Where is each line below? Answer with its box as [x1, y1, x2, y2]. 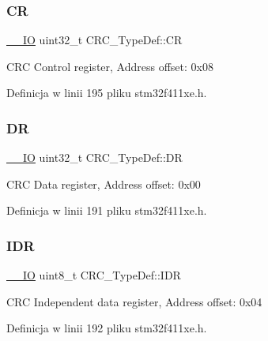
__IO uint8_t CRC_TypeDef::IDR [6, 267, 181, 283]
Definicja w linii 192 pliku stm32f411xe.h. [6, 320, 207, 336]
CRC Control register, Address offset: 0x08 [6, 58, 213, 74]
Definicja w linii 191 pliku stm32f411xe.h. [6, 202, 207, 219]
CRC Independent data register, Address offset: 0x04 [6, 293, 262, 309]
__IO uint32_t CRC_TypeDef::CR [6, 32, 183, 48]
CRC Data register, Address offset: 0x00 [6, 175, 201, 192]
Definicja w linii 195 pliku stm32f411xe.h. [6, 84, 207, 101]
